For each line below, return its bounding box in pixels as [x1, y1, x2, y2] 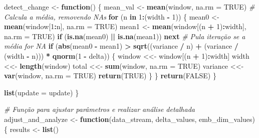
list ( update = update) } [4, 87, 79, 97]
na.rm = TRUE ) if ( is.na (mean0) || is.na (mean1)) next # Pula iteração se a [4, 31, 245, 41]
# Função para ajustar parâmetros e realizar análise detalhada [4, 104, 195, 114]
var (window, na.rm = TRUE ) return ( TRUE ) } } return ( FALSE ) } [4, 70, 216, 81]
